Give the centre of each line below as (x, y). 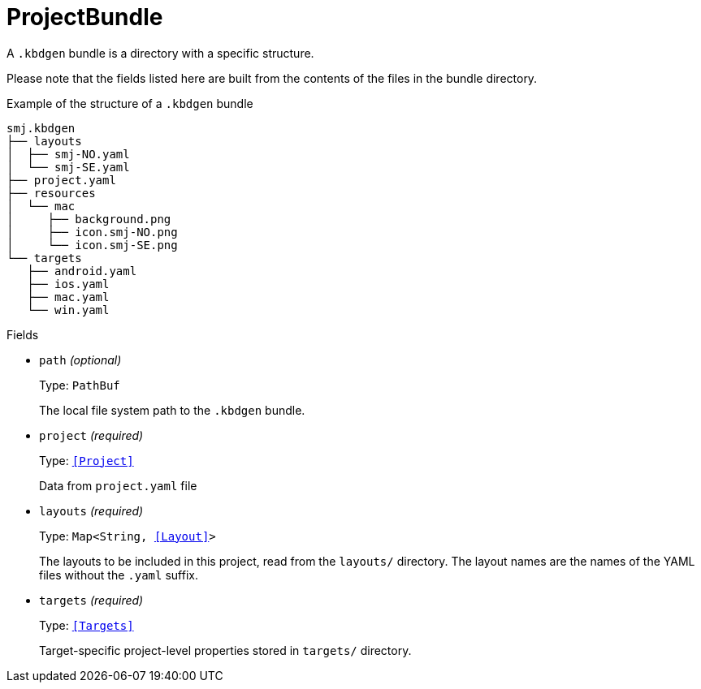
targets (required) (91, 600)
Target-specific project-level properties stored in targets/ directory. (225, 650)
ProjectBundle (85, 17)
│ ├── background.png (89, 219)
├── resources (51, 193)
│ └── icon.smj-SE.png (92, 245)
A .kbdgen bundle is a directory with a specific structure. (160, 53)
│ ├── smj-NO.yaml (68, 154)
